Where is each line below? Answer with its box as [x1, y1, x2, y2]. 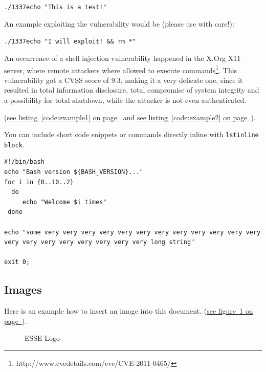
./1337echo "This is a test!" [4, 4, 107, 11]
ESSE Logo [25, 333, 60, 343]
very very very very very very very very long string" [4, 238, 195, 246]
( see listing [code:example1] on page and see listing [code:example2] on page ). [4, 112, 256, 122]
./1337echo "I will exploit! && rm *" [4, 38, 136, 46]
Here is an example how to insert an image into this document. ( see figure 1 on [4, 305, 253, 316]
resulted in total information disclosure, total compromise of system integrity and [4, 84, 259, 95]
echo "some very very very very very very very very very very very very [4, 228, 261, 236]
